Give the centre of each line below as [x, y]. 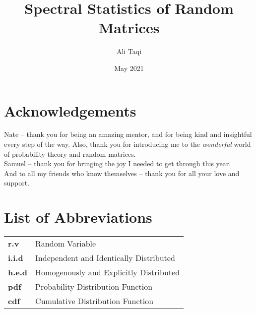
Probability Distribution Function [94, 287]
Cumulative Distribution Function [95, 301]
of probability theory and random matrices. [70, 154]
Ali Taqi [129, 51]
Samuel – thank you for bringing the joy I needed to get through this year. [118, 163]
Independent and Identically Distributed [105, 258]
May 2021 [129, 68]
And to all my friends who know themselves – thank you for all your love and [122, 173]
